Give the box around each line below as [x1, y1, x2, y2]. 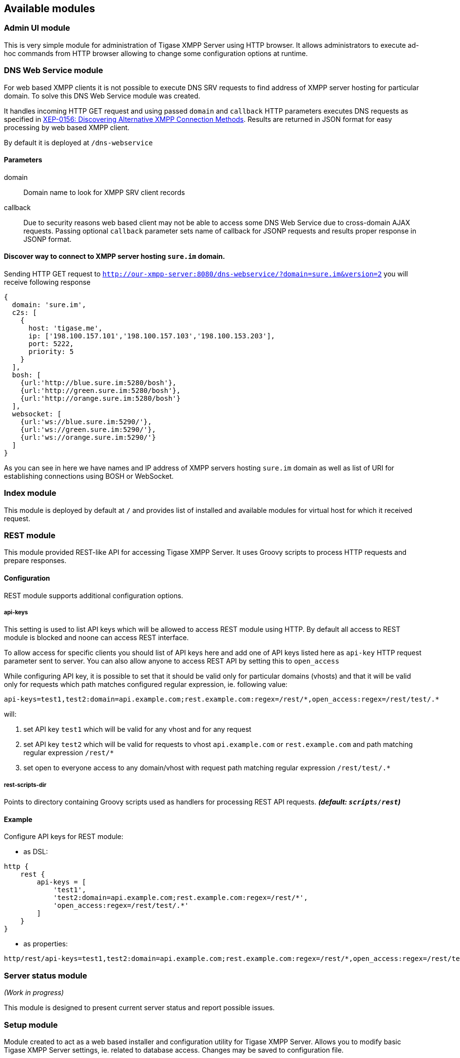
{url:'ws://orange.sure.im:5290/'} [20, 433, 156, 441]
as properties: [23, 940, 68, 948]
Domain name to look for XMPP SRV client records [23, 188, 185, 196]
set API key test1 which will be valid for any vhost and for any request [23, 725, 251, 734]
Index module [4, 488, 57, 498]
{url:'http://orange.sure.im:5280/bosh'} [20, 394, 181, 402]
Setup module [4, 1019, 58, 1030]
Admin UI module [4, 23, 70, 33]
